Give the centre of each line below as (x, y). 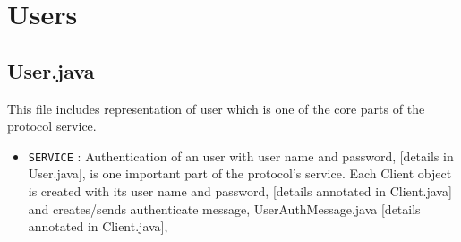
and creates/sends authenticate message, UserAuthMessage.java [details (224, 208)
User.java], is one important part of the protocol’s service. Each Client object (240, 173)
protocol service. (52, 126)
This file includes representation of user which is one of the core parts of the (216, 108)
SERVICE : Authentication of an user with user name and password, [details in (241, 156)
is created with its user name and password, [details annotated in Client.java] (240, 191)
